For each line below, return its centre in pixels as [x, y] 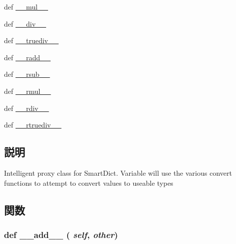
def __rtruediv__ [33, 125]
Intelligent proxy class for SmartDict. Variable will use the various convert [118, 172]
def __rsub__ [27, 74]
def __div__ [25, 23]
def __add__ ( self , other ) [61, 234]
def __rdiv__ [27, 108]
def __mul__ [26, 7]
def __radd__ [28, 57]
